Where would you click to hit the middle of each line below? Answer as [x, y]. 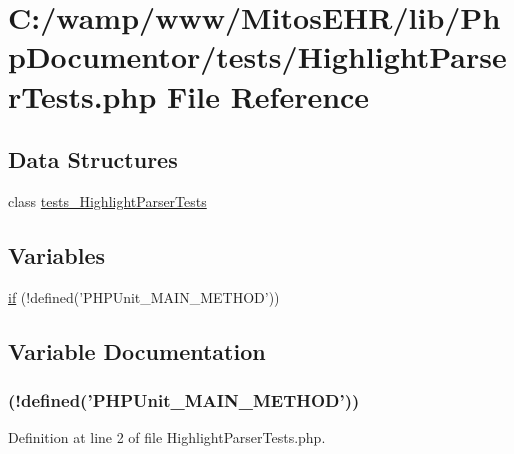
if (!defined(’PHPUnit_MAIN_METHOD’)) [144, 296]
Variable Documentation [137, 350]
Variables [57, 254]
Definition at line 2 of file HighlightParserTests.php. [167, 437]
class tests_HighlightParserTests [107, 200]
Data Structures [93, 159]
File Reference [268, 95]
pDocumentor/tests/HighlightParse [257, 56]
